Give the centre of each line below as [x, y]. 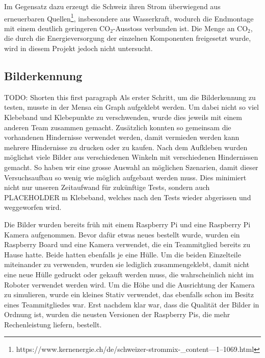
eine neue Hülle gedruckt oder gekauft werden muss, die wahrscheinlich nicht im [129, 274]
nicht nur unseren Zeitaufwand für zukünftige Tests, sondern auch [107, 187]
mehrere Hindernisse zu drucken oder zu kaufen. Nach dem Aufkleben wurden [126, 147]
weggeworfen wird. [33, 207]
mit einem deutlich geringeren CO [57, 28]
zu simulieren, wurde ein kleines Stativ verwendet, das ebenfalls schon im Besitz [129, 294]
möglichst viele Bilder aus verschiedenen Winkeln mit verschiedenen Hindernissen [131, 157]
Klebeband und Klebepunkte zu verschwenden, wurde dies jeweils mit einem [123, 117]
